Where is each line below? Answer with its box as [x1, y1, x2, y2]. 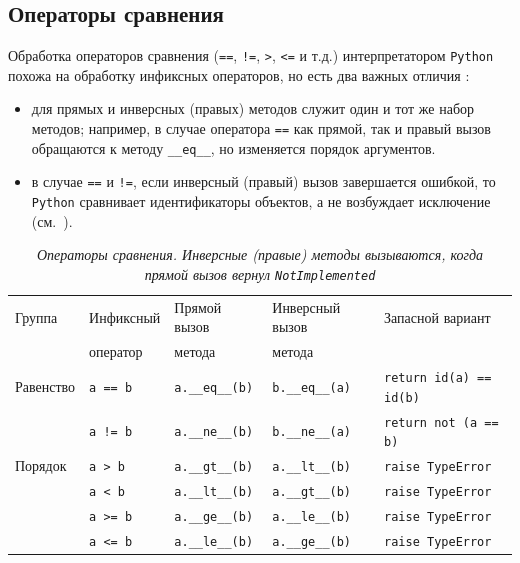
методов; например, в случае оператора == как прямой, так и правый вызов [31, 118, 491, 139]
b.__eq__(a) [272, 380, 352, 395]
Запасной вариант [384, 306, 491, 327]
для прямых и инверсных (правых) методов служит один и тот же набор [31, 98, 475, 119]
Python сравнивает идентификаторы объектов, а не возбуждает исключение [31, 191, 491, 212]
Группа [15, 306, 58, 327]
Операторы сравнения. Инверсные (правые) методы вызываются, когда [36, 244, 484, 265]
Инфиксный [89, 306, 161, 327]
